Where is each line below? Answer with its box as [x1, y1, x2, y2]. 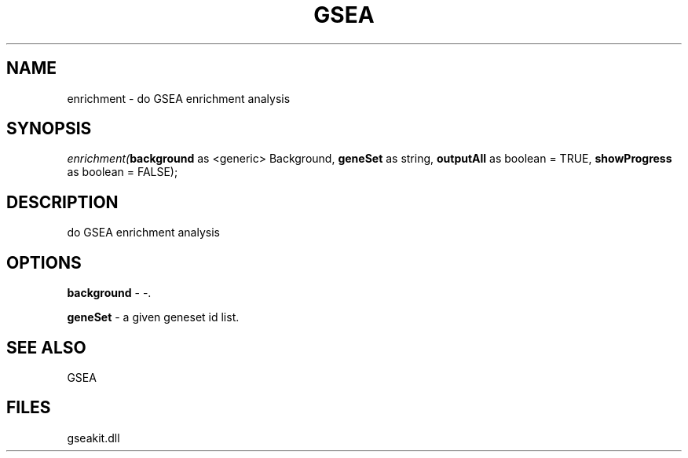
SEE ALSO [6, 337, 86, 357]
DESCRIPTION [6, 192, 119, 212]
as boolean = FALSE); [67, 165, 178, 179]
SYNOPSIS [6, 119, 92, 139]
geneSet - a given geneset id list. [67, 310, 240, 324]
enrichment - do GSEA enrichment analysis [67, 91, 291, 105]
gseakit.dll [67, 431, 120, 445]
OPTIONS [6, 252, 82, 273]
